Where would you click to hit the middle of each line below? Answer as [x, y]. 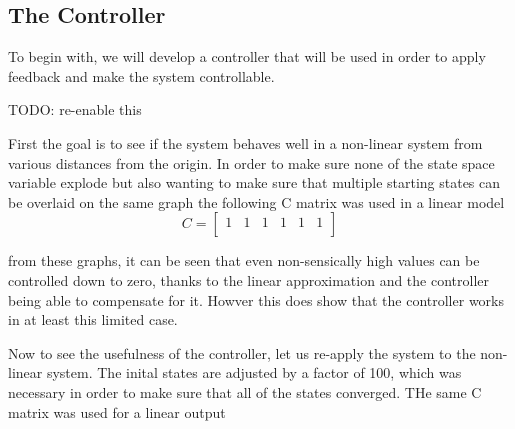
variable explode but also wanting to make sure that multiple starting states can [254, 182]
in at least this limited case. [93, 319]
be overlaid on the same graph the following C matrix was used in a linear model [256, 201]
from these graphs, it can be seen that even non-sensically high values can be [244, 260]
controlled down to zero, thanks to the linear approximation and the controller [249, 279]
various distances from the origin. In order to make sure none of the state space [251, 162]
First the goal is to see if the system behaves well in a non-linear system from [245, 142]
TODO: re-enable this [75, 109]
